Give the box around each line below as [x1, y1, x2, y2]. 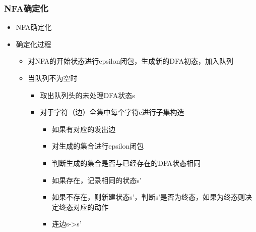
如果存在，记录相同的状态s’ [52, 174, 142, 185]
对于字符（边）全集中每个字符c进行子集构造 [40, 107, 184, 117]
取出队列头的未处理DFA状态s [40, 89, 135, 100]
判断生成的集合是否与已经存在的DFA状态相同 [52, 157, 201, 168]
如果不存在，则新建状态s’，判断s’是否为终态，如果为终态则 [52, 192, 245, 202]
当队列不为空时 [28, 73, 78, 83]
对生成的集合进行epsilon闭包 [52, 141, 144, 151]
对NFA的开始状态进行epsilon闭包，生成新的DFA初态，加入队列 [28, 56, 234, 66]
